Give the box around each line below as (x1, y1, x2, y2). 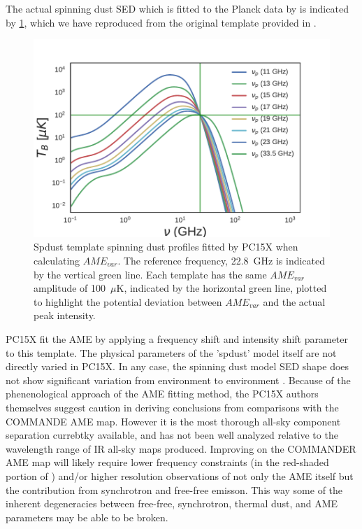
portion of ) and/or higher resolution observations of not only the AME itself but (6, 468, 354, 483)
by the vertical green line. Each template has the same (34, 267, 267, 281)
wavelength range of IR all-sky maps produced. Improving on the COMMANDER (6, 441, 356, 456)
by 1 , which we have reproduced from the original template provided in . (6, 15, 317, 29)
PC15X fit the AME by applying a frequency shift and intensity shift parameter (6, 332, 349, 346)
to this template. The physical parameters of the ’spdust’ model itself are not (6, 345, 337, 360)
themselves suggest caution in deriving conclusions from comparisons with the (6, 400, 339, 414)
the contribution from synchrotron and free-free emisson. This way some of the (6, 482, 343, 497)
